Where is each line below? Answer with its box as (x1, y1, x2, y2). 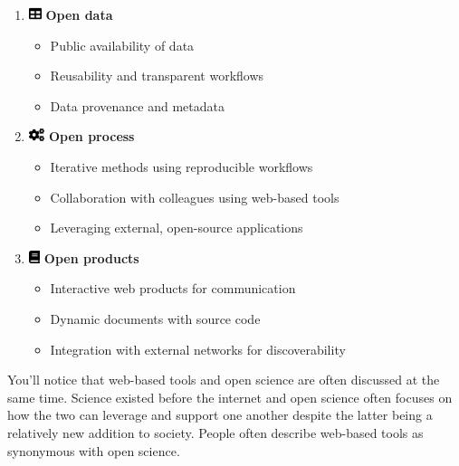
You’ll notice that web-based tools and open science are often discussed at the (7, 370, 440, 389)
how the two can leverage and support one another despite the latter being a (7, 405, 433, 424)
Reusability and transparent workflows (50, 66, 264, 85)
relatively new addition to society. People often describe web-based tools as (7, 423, 424, 442)
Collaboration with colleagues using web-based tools (50, 187, 339, 206)
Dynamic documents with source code (50, 309, 261, 328)
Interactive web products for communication (50, 279, 296, 298)
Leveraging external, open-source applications (50, 218, 303, 237)
